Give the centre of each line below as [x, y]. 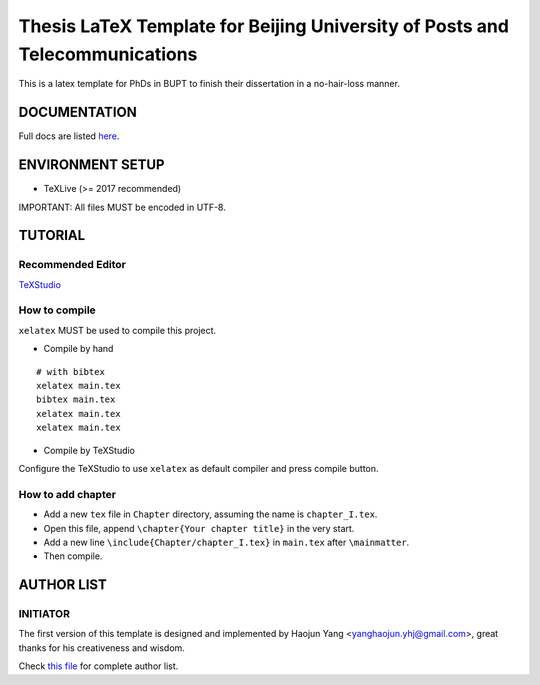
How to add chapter [67, 494]
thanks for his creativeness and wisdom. [101, 647]
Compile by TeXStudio [89, 450]
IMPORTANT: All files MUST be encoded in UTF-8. [122, 207]
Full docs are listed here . [69, 136]
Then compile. [73, 556]
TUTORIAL [52, 235]
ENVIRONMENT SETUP [91, 165]
